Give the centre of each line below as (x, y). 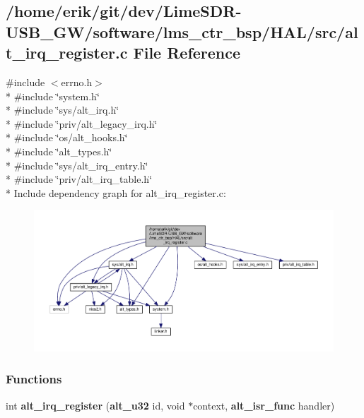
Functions (34, 379)
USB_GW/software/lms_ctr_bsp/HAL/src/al (182, 31)
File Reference (187, 53)
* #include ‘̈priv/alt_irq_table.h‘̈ (79, 179)
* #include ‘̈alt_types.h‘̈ (59, 151)
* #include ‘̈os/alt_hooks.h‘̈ (67, 137)
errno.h (77, 82)
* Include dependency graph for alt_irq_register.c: (116, 192)
